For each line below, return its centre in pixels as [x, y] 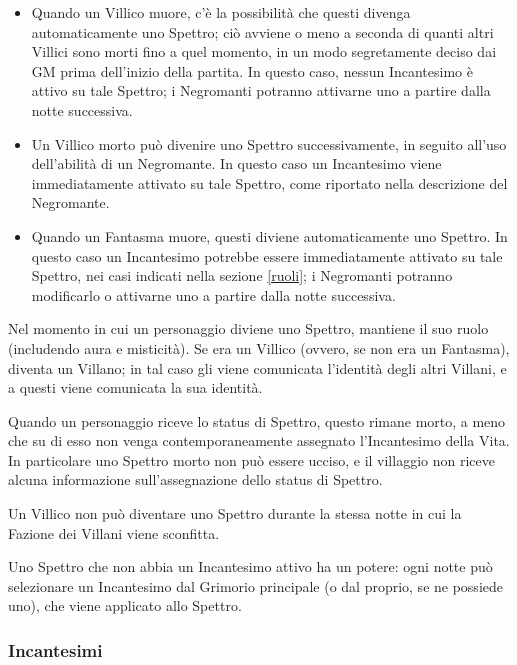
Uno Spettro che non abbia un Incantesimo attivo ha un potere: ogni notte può [250, 566]
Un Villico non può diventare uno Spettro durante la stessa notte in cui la [235, 513]
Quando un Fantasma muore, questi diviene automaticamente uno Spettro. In [269, 235]
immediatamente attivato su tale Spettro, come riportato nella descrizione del [269, 182]
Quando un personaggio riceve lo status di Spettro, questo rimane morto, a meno [257, 420]
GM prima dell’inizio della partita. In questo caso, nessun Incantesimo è [252, 70]
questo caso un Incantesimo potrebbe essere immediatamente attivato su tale [267, 255]
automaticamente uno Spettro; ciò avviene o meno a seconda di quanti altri [262, 31]
